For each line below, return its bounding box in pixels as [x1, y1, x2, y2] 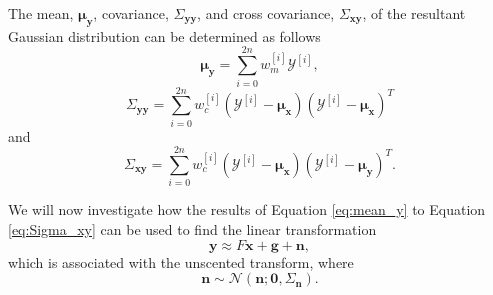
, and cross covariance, [197, 3, 335, 23]
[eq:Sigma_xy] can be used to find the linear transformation [8, 218, 377, 239]
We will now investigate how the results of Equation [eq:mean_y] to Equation [8, 199, 486, 220]
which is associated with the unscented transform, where [8, 251, 354, 272]
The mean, [8, 3, 74, 23]
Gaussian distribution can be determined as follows [8, 25, 321, 46]
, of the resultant [362, 3, 466, 23]
